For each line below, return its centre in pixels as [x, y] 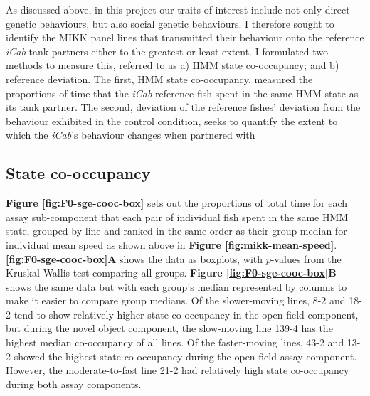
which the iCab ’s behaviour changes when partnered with [131, 135]
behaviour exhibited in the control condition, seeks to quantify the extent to [172, 121]
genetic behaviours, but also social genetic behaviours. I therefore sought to [170, 23]
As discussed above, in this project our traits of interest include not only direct [178, 9]
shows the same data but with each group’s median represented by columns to [176, 286]
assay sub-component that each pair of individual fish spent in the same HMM [177, 216]
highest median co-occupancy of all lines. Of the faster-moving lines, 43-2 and [175, 342]
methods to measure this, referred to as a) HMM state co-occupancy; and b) [173, 65]
